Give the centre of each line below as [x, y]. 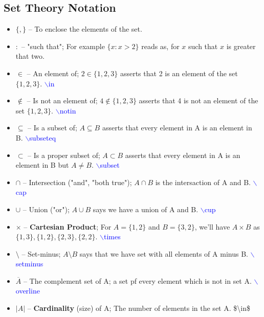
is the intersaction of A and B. [203, 182]
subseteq [43, 137]
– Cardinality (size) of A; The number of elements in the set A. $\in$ [139, 308]
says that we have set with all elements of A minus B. [164, 253]
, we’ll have [212, 226]
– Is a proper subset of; [64, 155]
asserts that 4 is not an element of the [199, 100]
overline [28, 291]
